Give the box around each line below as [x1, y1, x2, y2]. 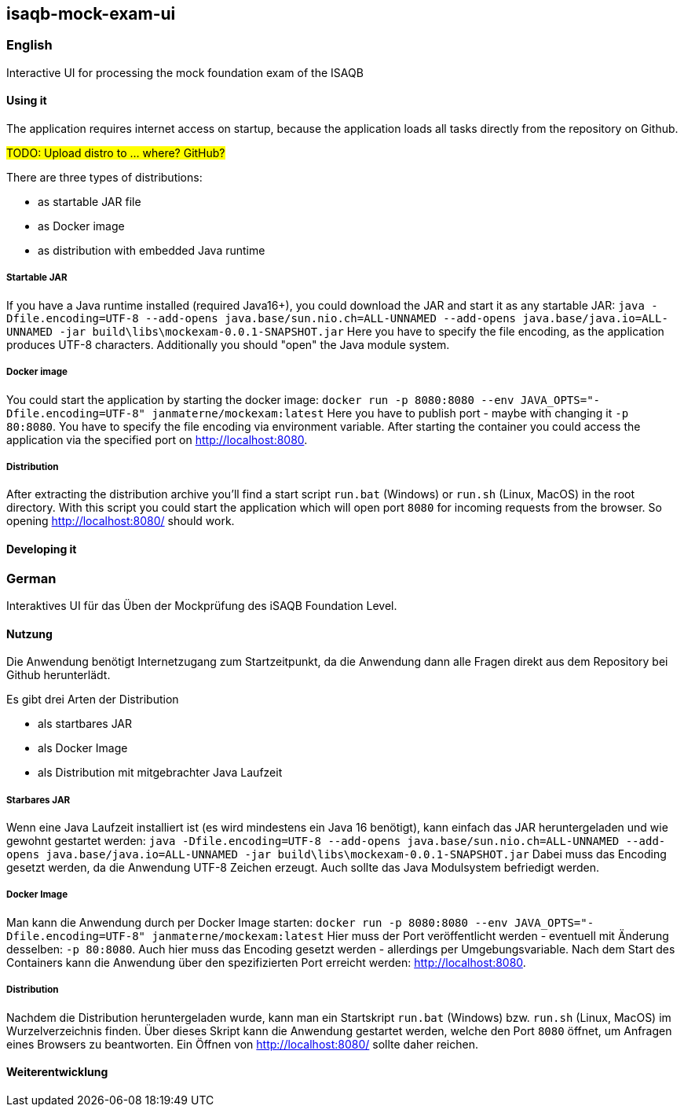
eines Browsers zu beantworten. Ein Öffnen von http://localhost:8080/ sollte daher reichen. [6, 1037, 478, 1051]
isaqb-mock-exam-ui [6, 4, 176, 24]
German [6, 570, 57, 586]
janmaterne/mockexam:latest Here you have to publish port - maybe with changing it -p [152, 406, 629, 420]
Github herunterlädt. [6, 668, 111, 682]
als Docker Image [38, 741, 128, 755]
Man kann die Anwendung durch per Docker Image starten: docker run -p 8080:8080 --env [6, 915, 508, 929]
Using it [6, 94, 47, 108]
